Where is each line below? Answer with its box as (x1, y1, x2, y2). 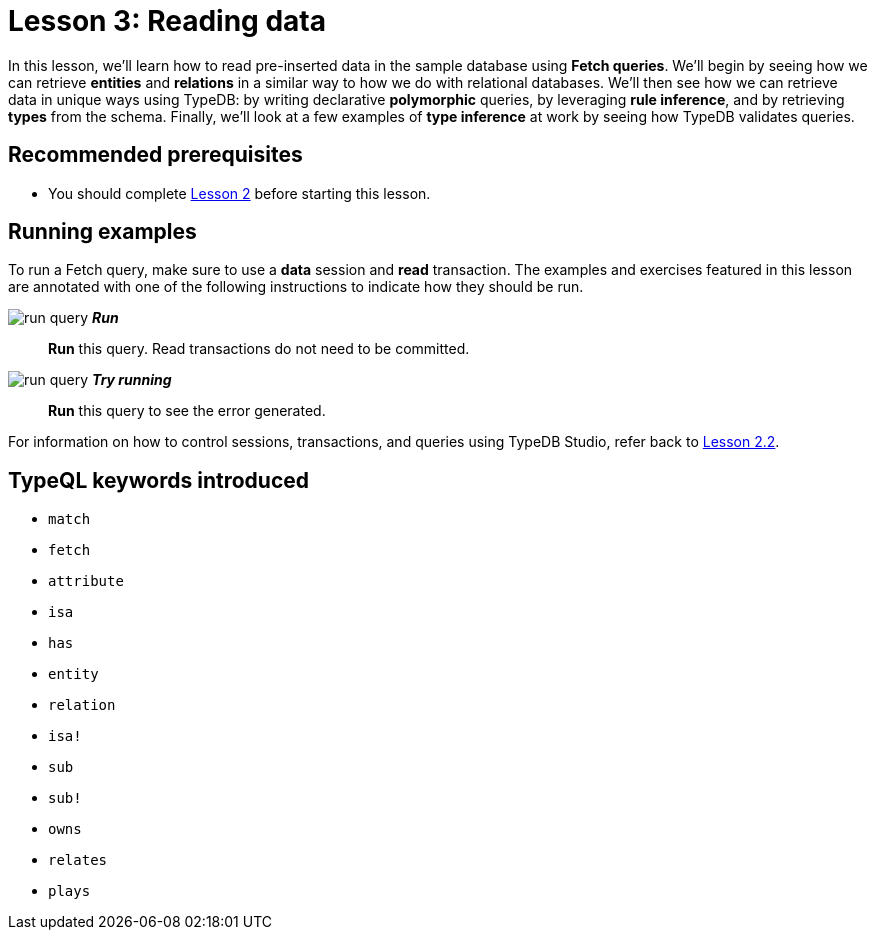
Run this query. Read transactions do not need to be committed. (48, 340, 470, 358)
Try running (92, 371, 172, 389)
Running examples (8, 219, 197, 245)
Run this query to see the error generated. (48, 402, 326, 420)
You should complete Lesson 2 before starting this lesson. (48, 184, 431, 202)
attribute (48, 573, 124, 590)
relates (48, 852, 108, 869)
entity (48, 666, 99, 683)
